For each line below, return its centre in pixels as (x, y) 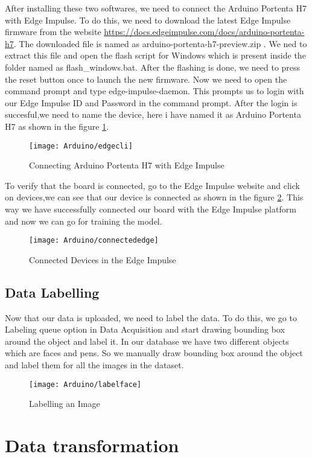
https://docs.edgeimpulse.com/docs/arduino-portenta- (204, 32)
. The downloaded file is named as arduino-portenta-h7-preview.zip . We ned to (160, 43)
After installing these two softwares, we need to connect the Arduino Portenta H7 (156, 8)
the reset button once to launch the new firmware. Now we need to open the (146, 79)
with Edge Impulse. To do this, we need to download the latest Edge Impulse (148, 20)
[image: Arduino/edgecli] (81, 146)
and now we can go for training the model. (84, 221)
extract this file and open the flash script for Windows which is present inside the (155, 55)
